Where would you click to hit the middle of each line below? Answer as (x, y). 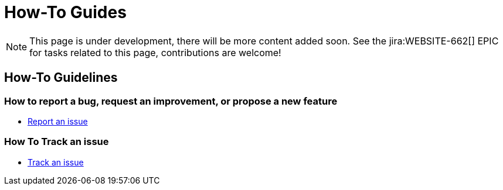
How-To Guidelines (61, 78)
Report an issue (58, 121)
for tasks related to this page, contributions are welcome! (155, 52)
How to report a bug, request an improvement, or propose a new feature (171, 101)
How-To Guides (65, 12)
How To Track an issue (57, 142)
